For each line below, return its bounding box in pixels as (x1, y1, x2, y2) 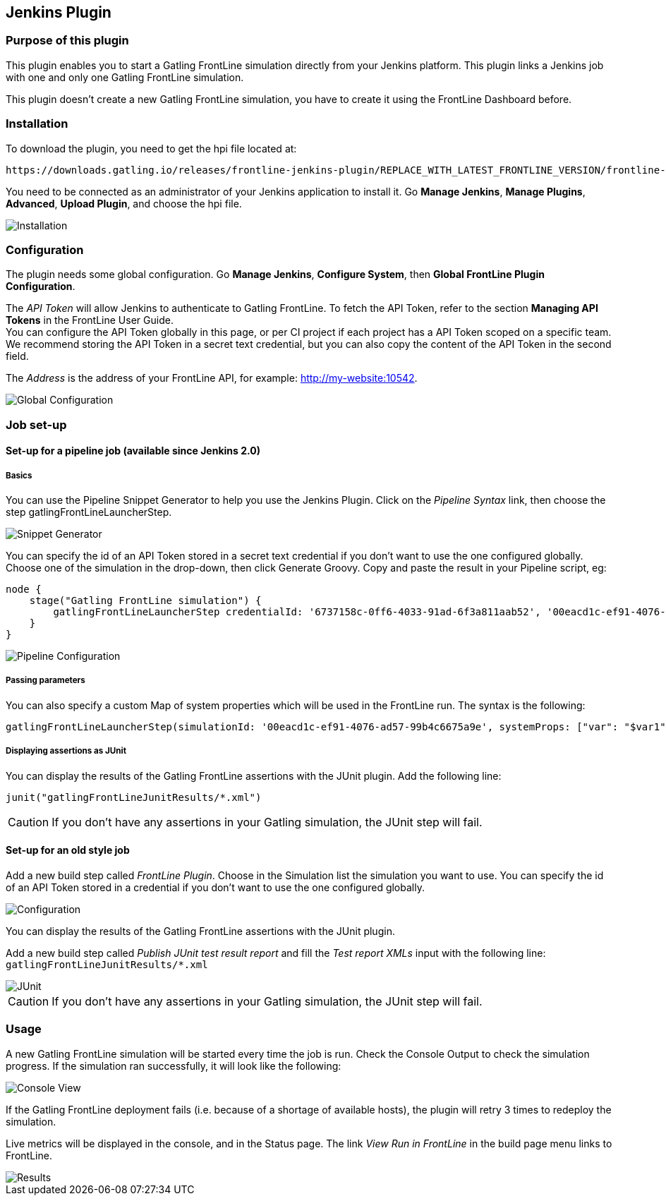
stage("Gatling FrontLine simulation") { (29, 595, 262, 607)
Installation (6, 116, 68, 131)
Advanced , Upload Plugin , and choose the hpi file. (6, 197, 242, 210)
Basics (6, 470, 32, 481)
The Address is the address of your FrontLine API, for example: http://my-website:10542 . (6, 372, 418, 385)
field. (6, 350, 29, 363)
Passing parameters (6, 675, 85, 686)
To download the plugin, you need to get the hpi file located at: (6, 142, 297, 155)
